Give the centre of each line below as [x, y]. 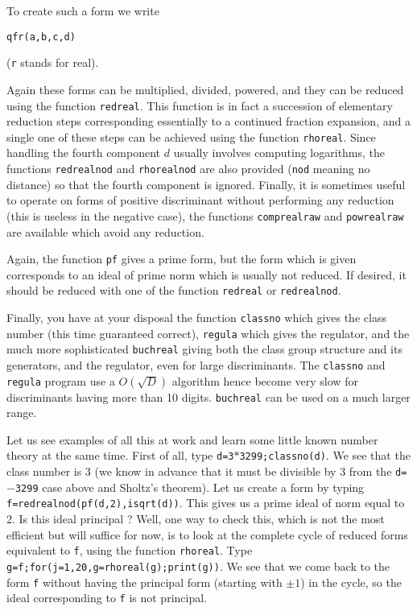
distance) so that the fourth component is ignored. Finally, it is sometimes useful [206, 184]
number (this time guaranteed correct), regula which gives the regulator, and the [208, 333]
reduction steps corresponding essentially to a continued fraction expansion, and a [208, 121]
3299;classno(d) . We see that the [325, 455]
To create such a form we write [83, 10]
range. [22, 413]
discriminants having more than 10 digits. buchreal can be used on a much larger [208, 396]
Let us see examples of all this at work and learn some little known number [192, 439]
